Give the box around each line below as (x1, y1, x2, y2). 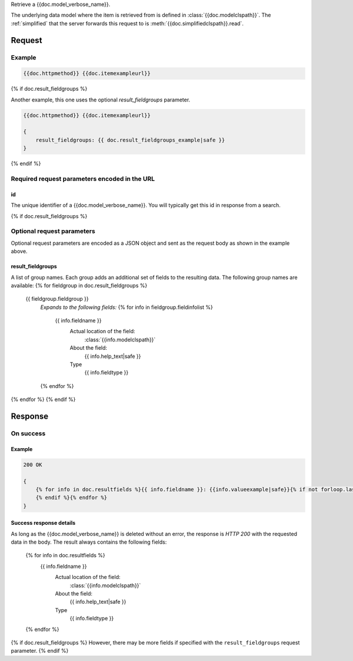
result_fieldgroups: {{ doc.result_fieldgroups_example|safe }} (35, 136, 225, 143)
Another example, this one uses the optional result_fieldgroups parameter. (11, 96, 191, 103)
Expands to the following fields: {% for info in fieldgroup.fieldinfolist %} (40, 304, 213, 311)
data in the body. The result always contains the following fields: (11, 538, 167, 545)
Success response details (11, 519, 76, 527)
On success (11, 429, 46, 438)
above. (11, 248, 28, 255)
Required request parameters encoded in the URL (11, 175, 155, 183)
